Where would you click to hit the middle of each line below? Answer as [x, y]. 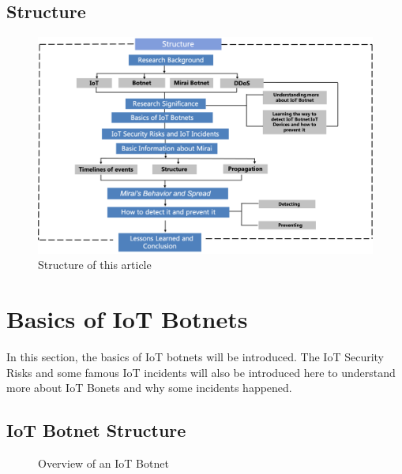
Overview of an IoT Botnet [103, 463]
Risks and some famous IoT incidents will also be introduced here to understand [201, 372]
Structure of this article [95, 265]
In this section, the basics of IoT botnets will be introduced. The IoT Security [195, 357]
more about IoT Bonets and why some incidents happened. [149, 388]
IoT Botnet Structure [96, 430]
